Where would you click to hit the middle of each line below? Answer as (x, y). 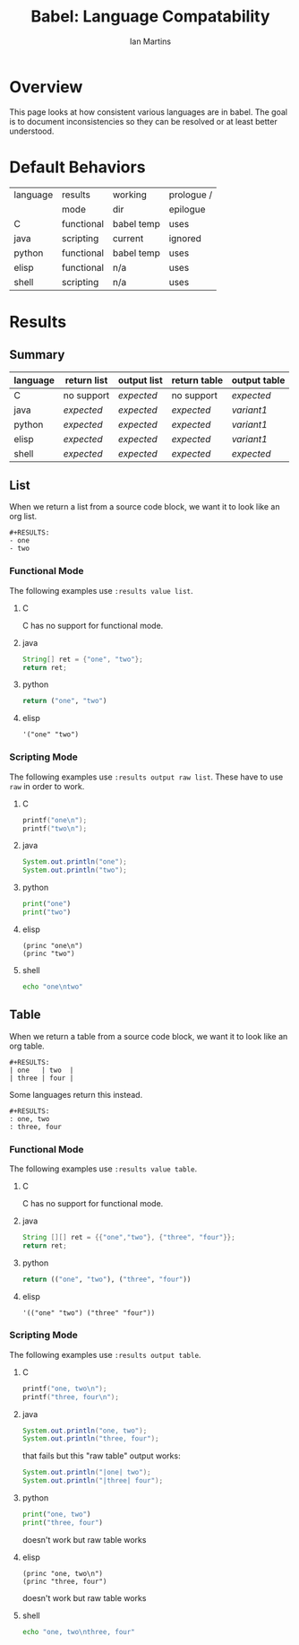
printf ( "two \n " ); (55, 828)
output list (140, 380)
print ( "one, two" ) (56, 1514)
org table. (27, 1046)
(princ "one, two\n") (62, 1573)
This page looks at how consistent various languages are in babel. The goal (149, 112)
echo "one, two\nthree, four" (79, 1632)
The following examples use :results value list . (102, 590)
